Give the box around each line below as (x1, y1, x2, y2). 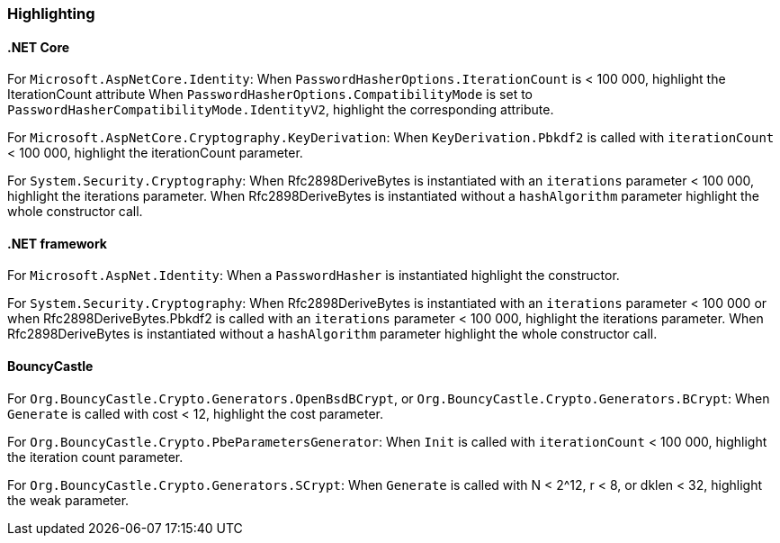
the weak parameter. (7, 492, 130, 508)
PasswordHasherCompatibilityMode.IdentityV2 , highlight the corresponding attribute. (7, 102, 554, 118)
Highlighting (7, 5, 95, 23)
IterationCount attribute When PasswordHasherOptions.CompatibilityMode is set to (7, 86, 533, 103)
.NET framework (7, 235, 107, 251)
